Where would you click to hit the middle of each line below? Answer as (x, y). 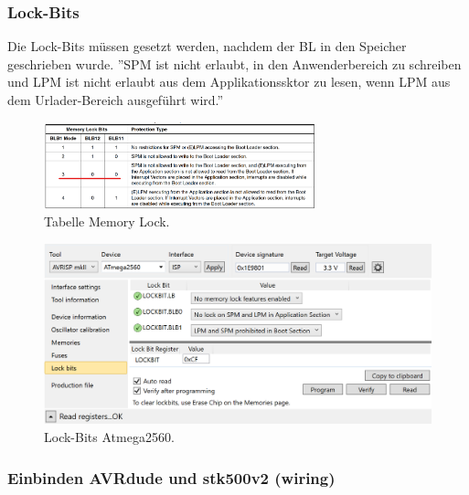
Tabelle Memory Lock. (107, 221)
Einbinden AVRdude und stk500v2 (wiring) (171, 477)
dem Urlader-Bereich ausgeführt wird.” (116, 100)
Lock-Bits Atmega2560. (109, 437)
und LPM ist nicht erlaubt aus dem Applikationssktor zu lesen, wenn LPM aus (229, 82)
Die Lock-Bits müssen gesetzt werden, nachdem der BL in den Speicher (207, 46)
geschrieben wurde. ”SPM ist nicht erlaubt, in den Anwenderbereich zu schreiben (234, 63)
